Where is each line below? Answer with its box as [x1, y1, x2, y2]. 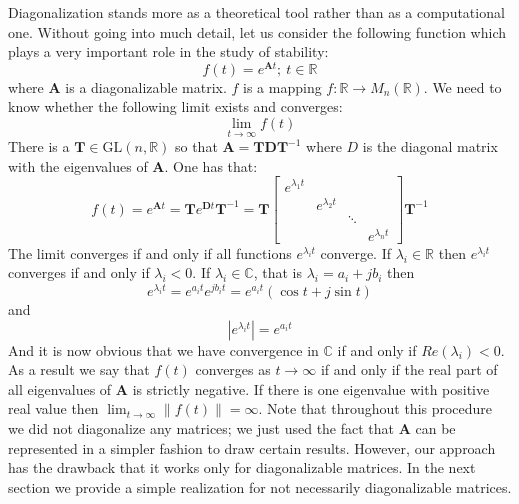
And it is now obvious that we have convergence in [8, 339, 319, 360]
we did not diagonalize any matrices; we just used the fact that [8, 418, 395, 439]
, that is [253, 262, 302, 283]
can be [415, 418, 456, 439]
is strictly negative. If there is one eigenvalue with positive [132, 378, 490, 399]
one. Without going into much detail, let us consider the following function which [8, 21, 507, 42]
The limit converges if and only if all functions [8, 242, 292, 263]
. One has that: [164, 155, 258, 176]
